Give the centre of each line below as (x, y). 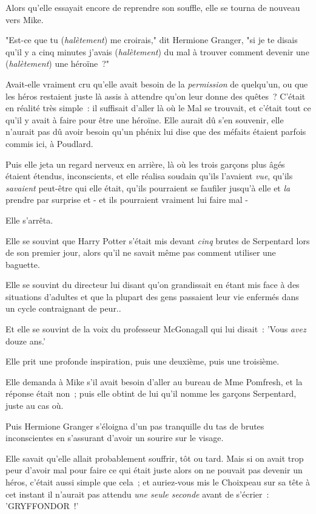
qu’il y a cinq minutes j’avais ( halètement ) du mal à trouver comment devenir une (157, 51)
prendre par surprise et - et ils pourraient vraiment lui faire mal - (127, 200)
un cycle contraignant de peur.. (63, 308)
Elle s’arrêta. (29, 220)
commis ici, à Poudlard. (49, 143)
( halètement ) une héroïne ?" (58, 63)
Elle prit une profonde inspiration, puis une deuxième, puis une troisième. (143, 361)
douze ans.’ (25, 341)
